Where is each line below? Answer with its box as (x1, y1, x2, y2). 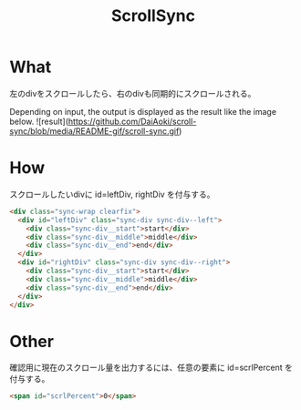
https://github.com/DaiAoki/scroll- (67, 116, 197, 127)
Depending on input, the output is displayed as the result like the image (9, 106, 276, 117)
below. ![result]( (9, 116, 69, 127)
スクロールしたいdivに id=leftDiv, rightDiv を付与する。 (9, 189, 216, 200)
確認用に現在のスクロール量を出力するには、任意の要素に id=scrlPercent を (9, 362, 294, 374)
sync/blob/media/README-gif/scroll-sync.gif (9, 125, 180, 137)
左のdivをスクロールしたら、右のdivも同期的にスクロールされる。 (9, 87, 256, 98)
